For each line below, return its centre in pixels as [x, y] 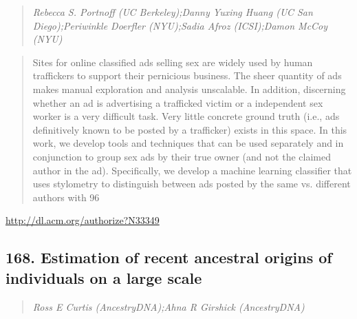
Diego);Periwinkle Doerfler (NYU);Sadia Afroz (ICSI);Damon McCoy [180, 25]
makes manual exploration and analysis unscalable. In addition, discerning [189, 89]
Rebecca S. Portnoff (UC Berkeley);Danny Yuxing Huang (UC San [173, 12]
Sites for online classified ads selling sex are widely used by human [173, 62]
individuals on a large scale [104, 277]
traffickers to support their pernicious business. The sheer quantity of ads [187, 75]
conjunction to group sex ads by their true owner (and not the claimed [182, 156]
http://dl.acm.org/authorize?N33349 [83, 220]
